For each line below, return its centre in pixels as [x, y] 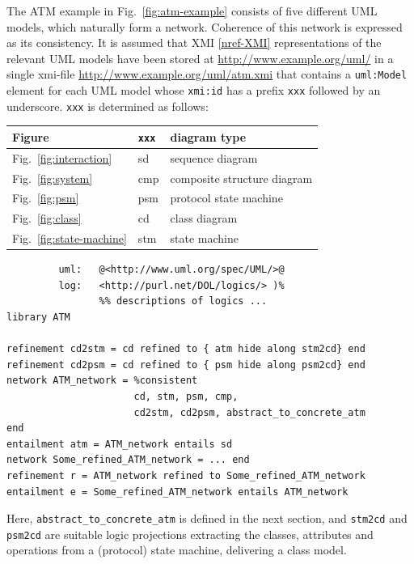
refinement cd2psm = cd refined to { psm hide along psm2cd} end [186, 365]
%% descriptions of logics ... [183, 301]
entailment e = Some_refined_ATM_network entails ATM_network [177, 492]
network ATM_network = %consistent [102, 381]
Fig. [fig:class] [47, 218]
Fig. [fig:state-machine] [70, 238]
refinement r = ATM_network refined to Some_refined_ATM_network [186, 475]
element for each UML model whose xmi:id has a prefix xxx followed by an [194, 90]
